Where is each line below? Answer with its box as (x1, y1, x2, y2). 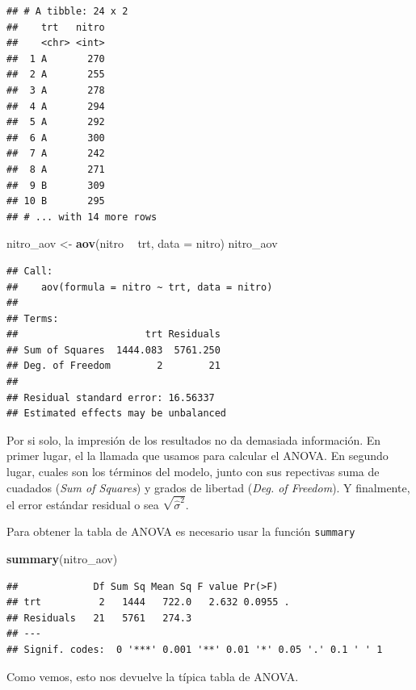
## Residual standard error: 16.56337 (6, 391, 215, 404)
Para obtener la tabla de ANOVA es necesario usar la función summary (6, 523, 355, 540)
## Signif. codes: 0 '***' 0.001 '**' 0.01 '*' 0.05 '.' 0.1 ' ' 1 (6, 643, 383, 655)
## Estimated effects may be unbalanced (6, 408, 227, 420)
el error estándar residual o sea (6, 496, 159, 512)
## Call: (6, 265, 53, 277)
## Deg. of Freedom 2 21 (6, 360, 221, 372)
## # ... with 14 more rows (6, 211, 158, 223)
